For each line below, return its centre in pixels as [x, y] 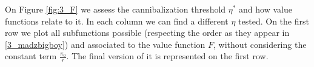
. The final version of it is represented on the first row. [167, 56]
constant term [31, 56]
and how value [266, 9]
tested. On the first [274, 21]
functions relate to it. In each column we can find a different [117, 21]
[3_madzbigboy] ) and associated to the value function [105, 44]
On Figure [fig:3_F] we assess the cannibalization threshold [115, 9]
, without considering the [260, 44]
